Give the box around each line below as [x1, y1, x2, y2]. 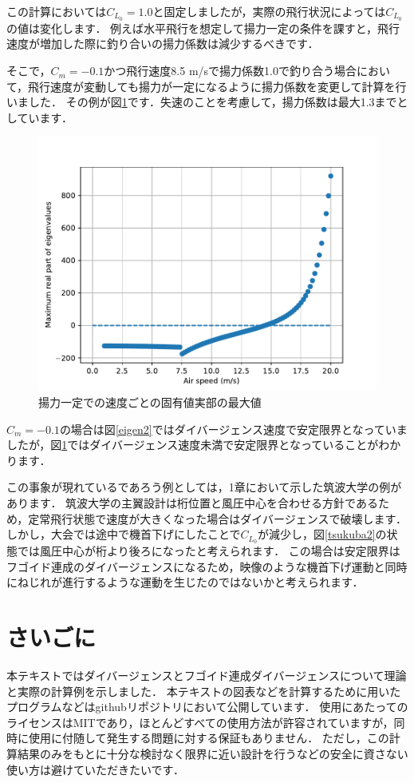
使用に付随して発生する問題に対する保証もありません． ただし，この [28, 729, 389, 746]
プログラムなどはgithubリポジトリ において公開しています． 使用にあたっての [6, 698, 408, 715]
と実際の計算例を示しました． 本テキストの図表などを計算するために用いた [6, 682, 401, 699]
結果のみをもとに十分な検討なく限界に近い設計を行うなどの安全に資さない [17, 745, 408, 761]
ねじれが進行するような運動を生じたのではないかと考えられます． [17, 574, 364, 590]
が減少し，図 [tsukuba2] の [258, 526, 387, 543]
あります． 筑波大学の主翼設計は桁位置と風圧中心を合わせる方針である [6, 494, 378, 511]
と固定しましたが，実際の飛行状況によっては [152, 3, 386, 19]
